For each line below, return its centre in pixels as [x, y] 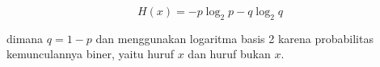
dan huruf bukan [229, 54]
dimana [25, 38]
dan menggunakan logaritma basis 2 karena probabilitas [234, 38]
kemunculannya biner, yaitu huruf [91, 54]
